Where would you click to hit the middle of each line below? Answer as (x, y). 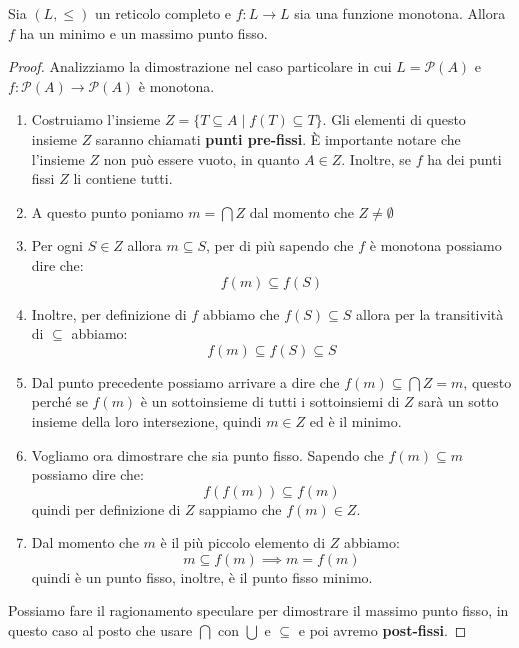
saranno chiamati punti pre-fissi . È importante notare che (278, 138)
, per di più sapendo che (280, 245)
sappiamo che (240, 508)
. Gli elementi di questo (394, 119)
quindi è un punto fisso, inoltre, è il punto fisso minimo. (202, 576)
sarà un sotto (458, 401)
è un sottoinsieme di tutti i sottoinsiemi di (270, 401)
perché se (59, 401)
